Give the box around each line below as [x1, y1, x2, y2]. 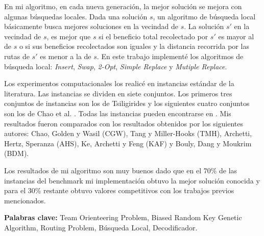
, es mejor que [46, 31, 91, 41]
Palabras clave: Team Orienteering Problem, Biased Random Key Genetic [4, 212, 242, 223]
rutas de [4, 50, 30, 61]
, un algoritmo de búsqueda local [153, 11, 256, 21]
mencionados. [4, 195, 46, 205]
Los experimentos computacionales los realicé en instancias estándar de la [4, 78, 234, 89]
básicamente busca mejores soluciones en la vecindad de [4, 21, 179, 32]
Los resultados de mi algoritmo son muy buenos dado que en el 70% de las [4, 165, 237, 175]
